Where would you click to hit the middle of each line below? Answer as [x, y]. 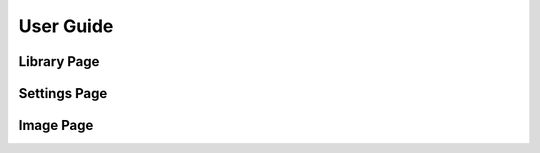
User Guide [66, 26]
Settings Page [63, 93]
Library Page [59, 61]
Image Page [56, 125]
